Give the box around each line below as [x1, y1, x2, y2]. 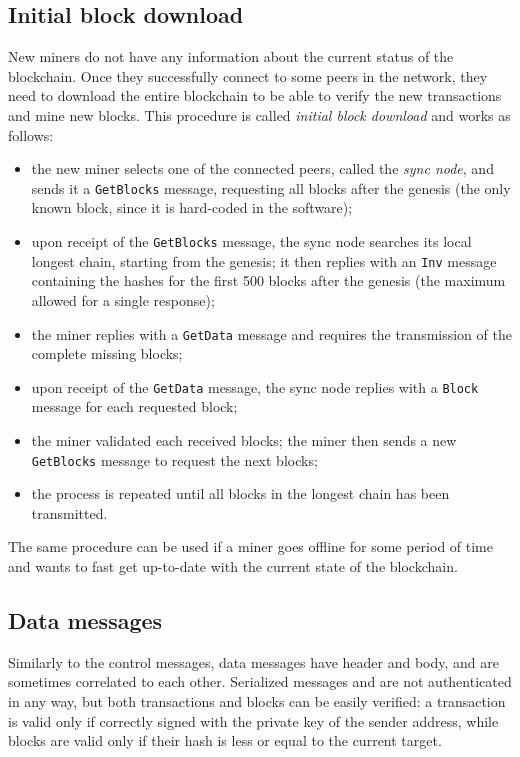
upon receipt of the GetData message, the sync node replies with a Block [31, 376, 479, 397]
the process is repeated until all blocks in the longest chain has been [31, 483, 450, 504]
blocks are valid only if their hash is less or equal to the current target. [8, 730, 442, 751]
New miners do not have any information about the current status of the [8, 46, 454, 67]
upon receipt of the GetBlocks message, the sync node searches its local [31, 231, 472, 252]
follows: [8, 124, 54, 145]
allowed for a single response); [31, 289, 215, 310]
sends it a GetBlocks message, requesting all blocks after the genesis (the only [31, 177, 511, 198]
